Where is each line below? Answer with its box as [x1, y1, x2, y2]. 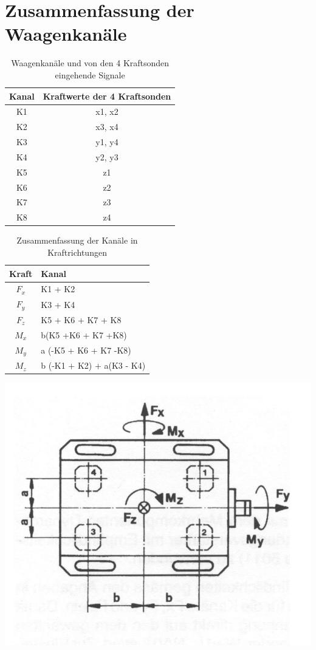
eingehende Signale [55, 68, 125, 81]
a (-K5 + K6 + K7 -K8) [41, 344, 131, 357]
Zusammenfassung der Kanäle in [16, 234, 138, 247]
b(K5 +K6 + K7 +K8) [41, 328, 127, 341]
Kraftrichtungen [47, 245, 107, 258]
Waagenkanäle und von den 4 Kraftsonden [11, 56, 170, 69]
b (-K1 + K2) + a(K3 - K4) [41, 359, 146, 372]
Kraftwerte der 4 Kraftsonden [43, 89, 171, 102]
